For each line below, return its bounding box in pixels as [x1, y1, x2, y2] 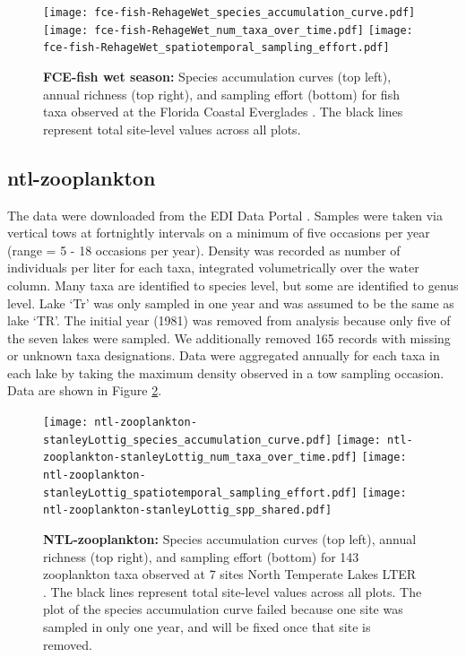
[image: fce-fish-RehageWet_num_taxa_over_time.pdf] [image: [43, 23, 413, 37]
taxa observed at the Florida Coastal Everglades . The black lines [43, 102, 403, 121]
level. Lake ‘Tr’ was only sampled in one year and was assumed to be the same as [7, 293, 454, 312]
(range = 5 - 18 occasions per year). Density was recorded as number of [7, 240, 401, 259]
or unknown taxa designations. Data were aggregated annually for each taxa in [7, 346, 440, 365]
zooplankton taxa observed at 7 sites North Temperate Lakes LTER [43, 565, 417, 584]
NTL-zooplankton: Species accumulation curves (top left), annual [43, 530, 417, 549]
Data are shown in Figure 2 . [7, 381, 162, 400]
